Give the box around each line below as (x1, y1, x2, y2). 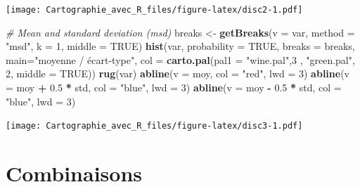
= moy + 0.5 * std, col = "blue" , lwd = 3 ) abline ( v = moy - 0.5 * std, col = (6, 80, 342, 95)
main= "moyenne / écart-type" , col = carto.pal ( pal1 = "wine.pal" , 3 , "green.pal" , (6, 52, 355, 67)
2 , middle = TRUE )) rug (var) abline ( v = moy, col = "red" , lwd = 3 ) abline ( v (6, 66, 349, 81)
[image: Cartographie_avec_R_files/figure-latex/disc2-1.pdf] (6, 5, 303, 15)
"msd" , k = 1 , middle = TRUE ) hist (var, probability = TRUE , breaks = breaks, (6, 39, 355, 53)
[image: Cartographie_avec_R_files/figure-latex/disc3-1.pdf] (6, 121, 303, 131)
